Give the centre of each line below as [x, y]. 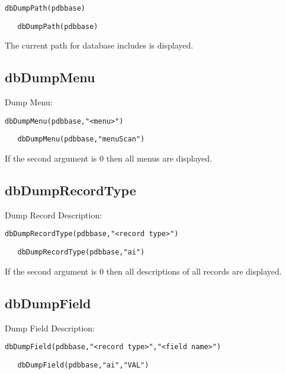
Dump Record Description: [54, 215]
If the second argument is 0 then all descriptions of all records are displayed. [143, 271]
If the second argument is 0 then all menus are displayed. [108, 158]
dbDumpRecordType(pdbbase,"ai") [81, 252]
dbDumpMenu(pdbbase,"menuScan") [81, 139]
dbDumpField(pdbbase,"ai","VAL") [83, 365]
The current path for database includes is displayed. [99, 45]
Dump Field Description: [50, 328]
